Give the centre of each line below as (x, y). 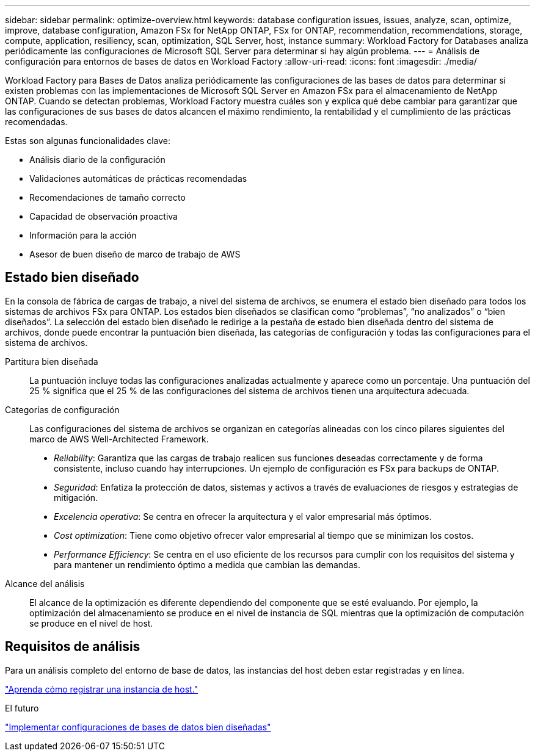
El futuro (22, 708)
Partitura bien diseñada (52, 361)
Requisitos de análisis (73, 647)
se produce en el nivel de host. (91, 623)
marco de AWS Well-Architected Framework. (119, 439)
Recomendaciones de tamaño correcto (107, 197)
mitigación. (76, 497)
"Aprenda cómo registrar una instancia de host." (102, 689)
